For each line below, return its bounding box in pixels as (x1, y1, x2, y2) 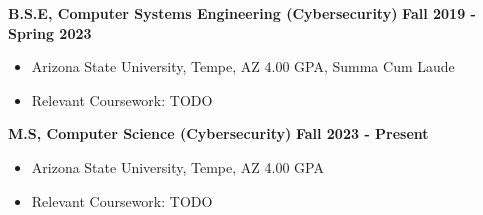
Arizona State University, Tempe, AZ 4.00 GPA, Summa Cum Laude (31, 56, 455, 77)
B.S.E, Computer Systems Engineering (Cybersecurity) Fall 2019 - (8, 3, 476, 23)
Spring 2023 (8, 22, 92, 43)
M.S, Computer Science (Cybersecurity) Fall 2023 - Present (8, 123, 429, 144)
